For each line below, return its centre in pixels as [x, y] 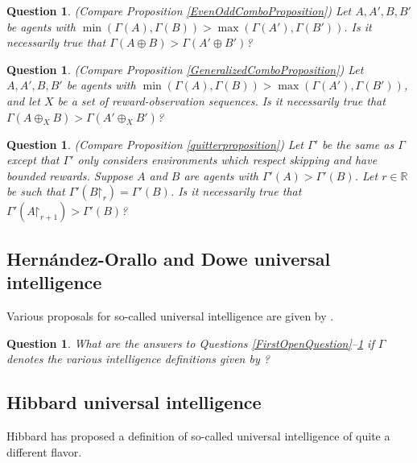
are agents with [221, 175]
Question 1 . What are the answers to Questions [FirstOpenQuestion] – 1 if [190, 343]
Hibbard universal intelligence [134, 402]
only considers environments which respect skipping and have [227, 160]
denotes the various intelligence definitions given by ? [138, 359]
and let [23, 100]
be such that [36, 191]
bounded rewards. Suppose [70, 175]
